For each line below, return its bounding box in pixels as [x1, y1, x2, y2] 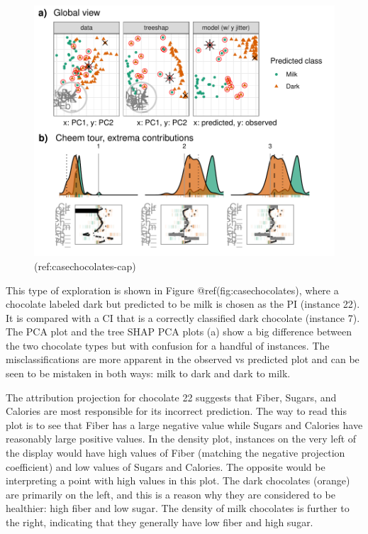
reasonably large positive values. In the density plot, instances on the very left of [6, 431, 357, 446]
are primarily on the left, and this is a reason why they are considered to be [6, 486, 335, 501]
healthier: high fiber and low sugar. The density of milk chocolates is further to [6, 501, 350, 516]
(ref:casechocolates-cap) [34, 258, 136, 273]
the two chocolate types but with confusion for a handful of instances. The [6, 338, 330, 352]
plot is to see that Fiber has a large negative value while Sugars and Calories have [6, 417, 363, 432]
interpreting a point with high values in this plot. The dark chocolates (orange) [6, 473, 350, 488]
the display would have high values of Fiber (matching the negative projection [6, 445, 345, 460]
